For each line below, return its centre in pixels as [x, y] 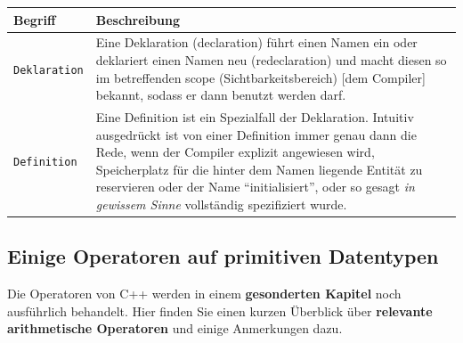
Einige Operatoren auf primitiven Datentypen [223, 256]
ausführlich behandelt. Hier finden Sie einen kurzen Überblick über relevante [220, 310]
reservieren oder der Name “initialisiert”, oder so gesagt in [255, 187]
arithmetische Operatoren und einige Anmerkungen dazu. [175, 328]
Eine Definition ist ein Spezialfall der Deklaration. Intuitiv [255, 116]
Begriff [35, 19]
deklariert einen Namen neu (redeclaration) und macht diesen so [271, 59]
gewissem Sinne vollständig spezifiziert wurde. [221, 204]
